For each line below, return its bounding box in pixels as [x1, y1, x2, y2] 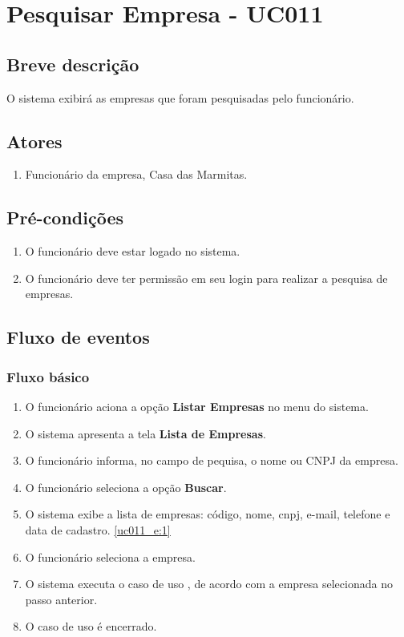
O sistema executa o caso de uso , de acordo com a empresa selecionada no [25, 575, 393, 592]
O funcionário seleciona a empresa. [25, 548, 196, 565]
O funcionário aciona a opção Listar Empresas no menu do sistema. [25, 397, 369, 414]
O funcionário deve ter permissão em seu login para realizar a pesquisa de [25, 269, 388, 286]
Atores [6, 128, 63, 153]
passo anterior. [25, 591, 98, 607]
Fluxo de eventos [6, 325, 150, 349]
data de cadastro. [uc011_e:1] [25, 521, 171, 538]
